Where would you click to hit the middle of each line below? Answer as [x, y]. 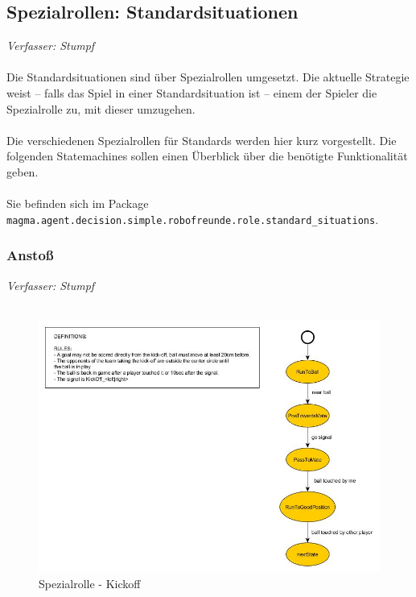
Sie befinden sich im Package [78, 203]
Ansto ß [30, 255]
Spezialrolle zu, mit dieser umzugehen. [101, 108]
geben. [23, 171]
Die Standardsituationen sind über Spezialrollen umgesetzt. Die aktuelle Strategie [208, 77]
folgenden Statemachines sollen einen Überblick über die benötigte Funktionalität [207, 156]
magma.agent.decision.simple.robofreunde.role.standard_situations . [193, 219]
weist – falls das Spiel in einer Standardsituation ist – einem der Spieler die [192, 92]
